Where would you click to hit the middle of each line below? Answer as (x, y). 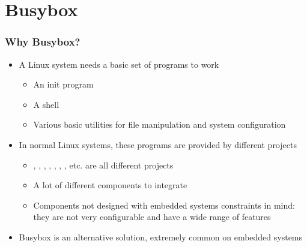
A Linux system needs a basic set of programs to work (119, 64)
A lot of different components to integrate (110, 185)
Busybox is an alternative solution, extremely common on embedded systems (161, 237)
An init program (63, 84)
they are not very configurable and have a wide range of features (152, 217)
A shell (46, 104)
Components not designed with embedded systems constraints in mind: (164, 205)
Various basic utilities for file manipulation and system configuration (160, 124)
